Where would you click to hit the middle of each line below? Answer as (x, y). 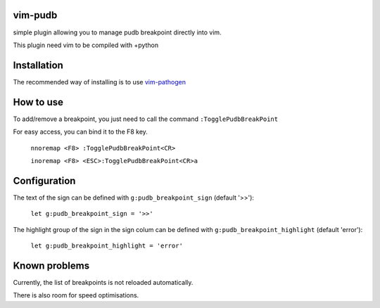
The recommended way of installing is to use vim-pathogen (100, 82)
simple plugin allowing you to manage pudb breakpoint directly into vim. (117, 32)
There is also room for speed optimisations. (76, 295)
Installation (38, 65)
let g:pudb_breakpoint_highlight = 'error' (107, 245)
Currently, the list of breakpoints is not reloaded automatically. (103, 282)
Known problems (51, 265)
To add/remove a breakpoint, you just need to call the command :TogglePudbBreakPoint (145, 119)
